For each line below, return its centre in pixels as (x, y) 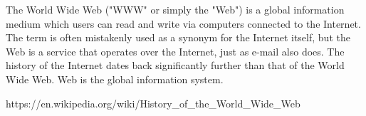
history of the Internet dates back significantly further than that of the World (175, 65)
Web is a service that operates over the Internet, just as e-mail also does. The (175, 51)
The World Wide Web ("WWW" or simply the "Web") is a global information (175, 9)
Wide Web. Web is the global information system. (115, 79)
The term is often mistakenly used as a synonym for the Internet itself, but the (178, 37)
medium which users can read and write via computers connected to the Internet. (183, 23)
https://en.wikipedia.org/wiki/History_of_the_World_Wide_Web (153, 103)
